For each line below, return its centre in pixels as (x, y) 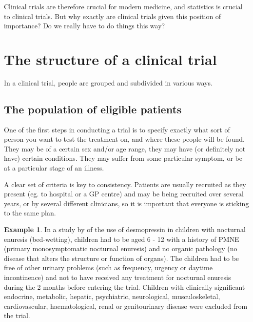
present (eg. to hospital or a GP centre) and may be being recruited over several (124, 194)
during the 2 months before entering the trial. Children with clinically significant (125, 287)
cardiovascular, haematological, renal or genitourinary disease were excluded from (126, 306)
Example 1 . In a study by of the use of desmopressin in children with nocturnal (125, 229)
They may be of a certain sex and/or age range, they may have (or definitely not (125, 148)
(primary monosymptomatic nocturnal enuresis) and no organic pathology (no (121, 248)
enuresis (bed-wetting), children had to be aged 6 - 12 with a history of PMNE (122, 239)
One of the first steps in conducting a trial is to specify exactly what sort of (117, 129)
